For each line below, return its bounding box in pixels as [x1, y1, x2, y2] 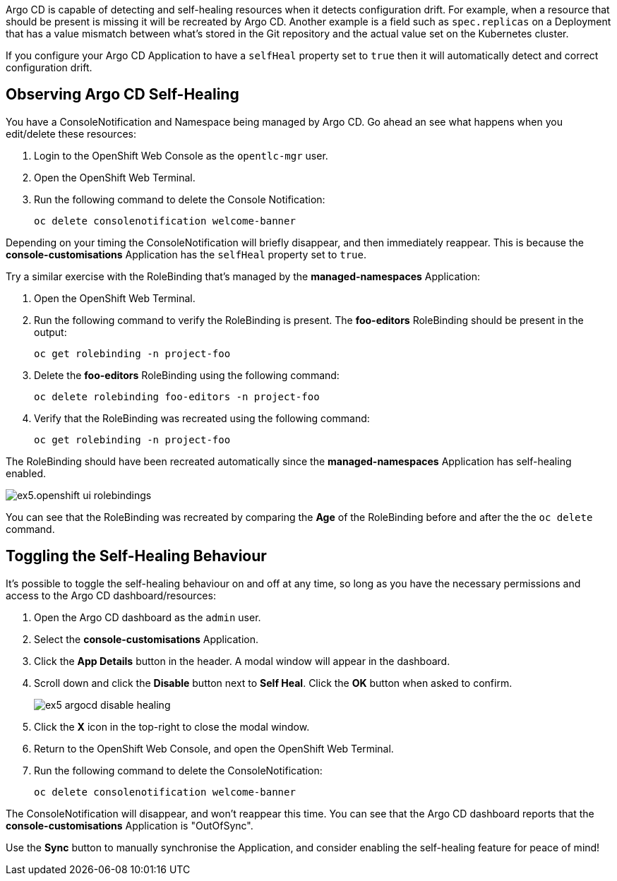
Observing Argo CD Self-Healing [6, 85, 239, 104]
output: [34, 325, 67, 338]
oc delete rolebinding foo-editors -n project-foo [34, 390, 320, 402]
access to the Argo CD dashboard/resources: [6, 589, 216, 601]
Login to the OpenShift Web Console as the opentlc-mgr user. [34, 149, 328, 162]
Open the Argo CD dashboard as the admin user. [34, 611, 261, 623]
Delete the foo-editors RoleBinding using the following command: [34, 368, 340, 381]
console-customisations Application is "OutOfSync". [6, 819, 253, 832]
